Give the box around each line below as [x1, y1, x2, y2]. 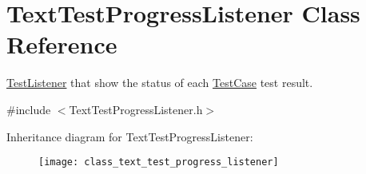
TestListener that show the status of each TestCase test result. [6, 74, 313, 91]
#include [6, 101, 51, 117]
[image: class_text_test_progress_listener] [38, 156, 279, 168]
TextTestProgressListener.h [69, 101, 203, 117]
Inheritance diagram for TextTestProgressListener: [6, 128, 253, 144]
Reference [6, 28, 117, 61]
